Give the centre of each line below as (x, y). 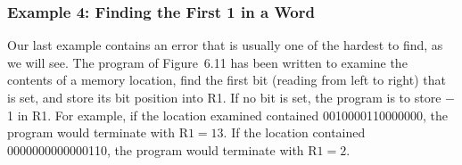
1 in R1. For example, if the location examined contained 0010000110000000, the (227, 115)
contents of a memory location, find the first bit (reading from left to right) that (227, 80)
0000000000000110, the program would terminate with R (162, 149)
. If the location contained (294, 132)
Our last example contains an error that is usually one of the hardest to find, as (225, 45)
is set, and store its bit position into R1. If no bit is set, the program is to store (224, 97)
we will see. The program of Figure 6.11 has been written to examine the (207, 62)
